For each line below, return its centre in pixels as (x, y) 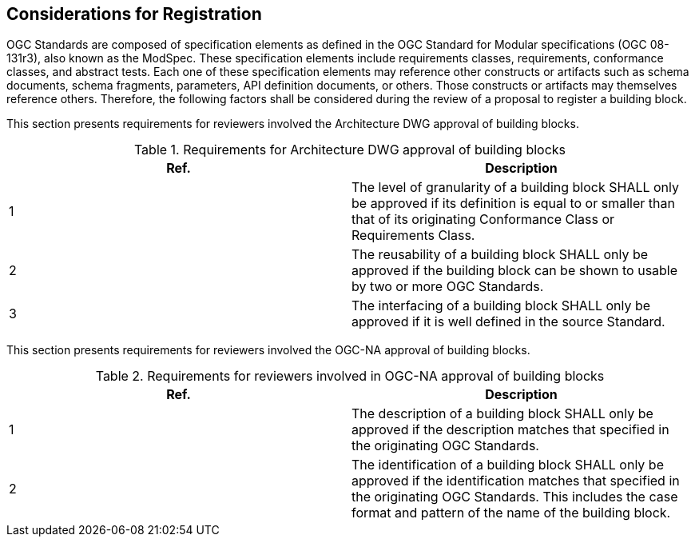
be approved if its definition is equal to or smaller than (513, 204)
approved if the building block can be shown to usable (515, 271)
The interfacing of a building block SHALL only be (501, 306)
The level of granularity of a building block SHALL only (516, 188)
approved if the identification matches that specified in (516, 481)
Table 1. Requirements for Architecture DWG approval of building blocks (350, 150)
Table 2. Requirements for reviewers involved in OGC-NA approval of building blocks (350, 376)
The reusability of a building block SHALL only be (500, 255)
